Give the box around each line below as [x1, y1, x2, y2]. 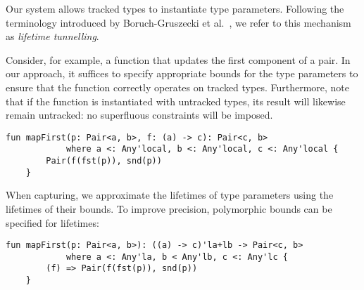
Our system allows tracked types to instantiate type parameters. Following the [6, 1, 344, 15]
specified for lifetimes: [6, 215, 99, 230]
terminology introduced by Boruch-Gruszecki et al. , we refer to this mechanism [6, 15, 351, 29]
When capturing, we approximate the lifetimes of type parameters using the [6, 187, 334, 202]
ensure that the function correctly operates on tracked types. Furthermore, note [6, 79, 350, 94]
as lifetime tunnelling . [6, 29, 99, 44]
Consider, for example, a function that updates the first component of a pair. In [6, 52, 351, 67]
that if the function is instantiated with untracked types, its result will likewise [6, 93, 346, 108]
